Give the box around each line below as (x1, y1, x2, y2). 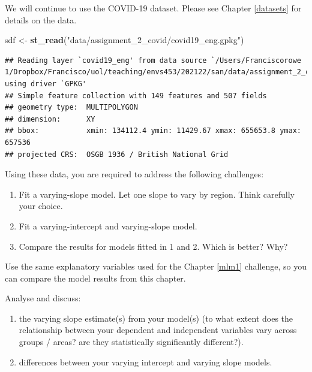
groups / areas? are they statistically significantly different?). (19, 335, 244, 348)
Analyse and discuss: (5, 292, 81, 304)
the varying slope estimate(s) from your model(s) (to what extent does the (19, 311, 293, 324)
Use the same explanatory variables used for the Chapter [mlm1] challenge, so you (5, 260, 307, 273)
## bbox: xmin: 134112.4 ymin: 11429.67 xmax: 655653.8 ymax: (5, 126, 301, 135)
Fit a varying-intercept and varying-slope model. (19, 219, 197, 232)
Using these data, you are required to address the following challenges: (5, 168, 264, 180)
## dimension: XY (5, 114, 95, 123)
